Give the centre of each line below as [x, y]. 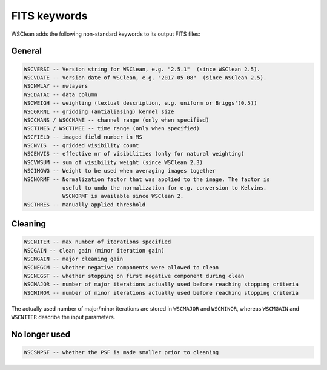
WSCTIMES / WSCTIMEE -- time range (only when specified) [112, 128]
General [27, 51]
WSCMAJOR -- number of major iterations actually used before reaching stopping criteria [161, 284]
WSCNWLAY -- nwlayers [56, 86]
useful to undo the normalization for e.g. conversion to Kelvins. [164, 188]
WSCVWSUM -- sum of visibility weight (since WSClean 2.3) [113, 162]
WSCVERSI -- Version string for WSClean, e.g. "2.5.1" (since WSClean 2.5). [142, 69]
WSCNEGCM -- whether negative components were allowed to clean [121, 267]
